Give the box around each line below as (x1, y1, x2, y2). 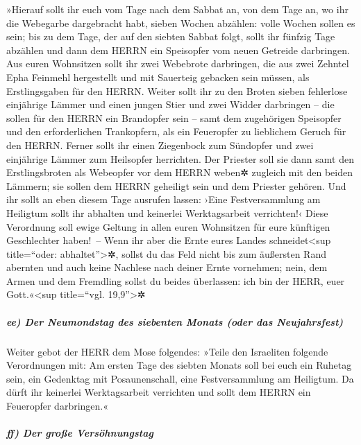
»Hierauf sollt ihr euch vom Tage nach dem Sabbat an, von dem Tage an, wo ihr (6, 2, 349, 16)
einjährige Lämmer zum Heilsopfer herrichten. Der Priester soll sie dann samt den (6, 151, 354, 166)
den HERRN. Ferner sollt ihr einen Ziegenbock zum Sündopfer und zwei (6, 137, 314, 152)
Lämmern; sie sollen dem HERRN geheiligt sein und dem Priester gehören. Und (6, 178, 346, 193)
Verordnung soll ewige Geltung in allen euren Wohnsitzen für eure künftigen (6, 219, 330, 234)
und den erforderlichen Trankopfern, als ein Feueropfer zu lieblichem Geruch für (6, 124, 346, 139)
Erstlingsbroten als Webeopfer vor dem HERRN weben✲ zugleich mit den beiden (6, 165, 353, 180)
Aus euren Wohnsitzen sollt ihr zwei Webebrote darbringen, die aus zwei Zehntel (6, 56, 349, 71)
